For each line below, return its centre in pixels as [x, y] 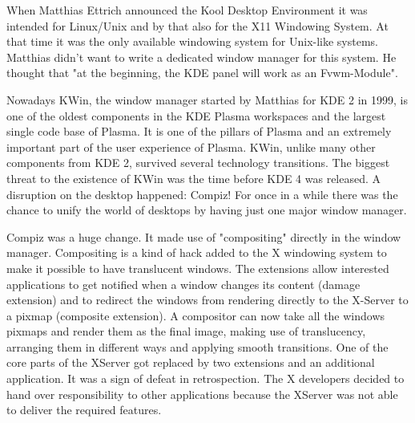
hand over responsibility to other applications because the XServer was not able [202, 394]
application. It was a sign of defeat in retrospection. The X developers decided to [205, 378]
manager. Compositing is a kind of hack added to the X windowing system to [197, 252]
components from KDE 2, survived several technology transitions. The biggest [198, 163]
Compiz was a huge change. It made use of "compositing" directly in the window [204, 236]
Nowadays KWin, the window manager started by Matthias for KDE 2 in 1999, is [207, 99]
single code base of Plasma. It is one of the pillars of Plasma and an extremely [199, 131]
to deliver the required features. [84, 410]
